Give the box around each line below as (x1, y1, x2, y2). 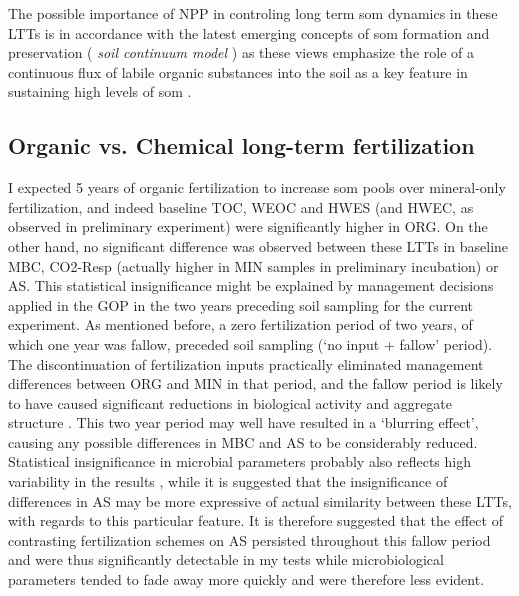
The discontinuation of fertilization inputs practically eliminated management (8, 353, 484, 374)
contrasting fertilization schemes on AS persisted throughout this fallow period (8, 529, 491, 550)
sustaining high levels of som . (8, 81, 192, 102)
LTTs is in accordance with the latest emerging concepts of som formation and (8, 22, 490, 43)
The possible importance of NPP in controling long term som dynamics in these (8, 3, 498, 23)
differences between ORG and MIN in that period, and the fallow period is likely (8, 373, 503, 394)
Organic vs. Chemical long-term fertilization (8, 130, 475, 161)
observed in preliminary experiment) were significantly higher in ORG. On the (8, 216, 488, 237)
